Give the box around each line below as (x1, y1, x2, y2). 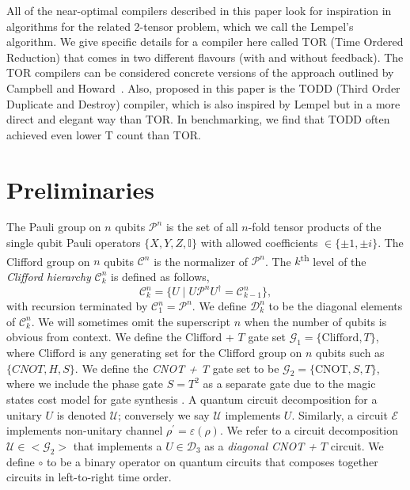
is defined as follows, (111, 268, 210, 284)
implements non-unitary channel (6, 422, 163, 439)
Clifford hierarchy (6, 268, 91, 284)
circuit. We (330, 437, 384, 454)
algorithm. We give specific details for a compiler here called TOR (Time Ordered (6, 33, 404, 50)
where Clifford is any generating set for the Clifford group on (6, 344, 302, 360)
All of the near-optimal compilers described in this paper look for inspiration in (6, 2, 392, 18)
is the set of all (165, 218, 238, 235)
